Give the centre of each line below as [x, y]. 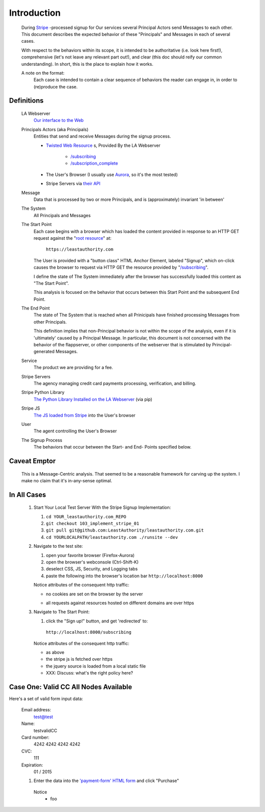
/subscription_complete [94, 163]
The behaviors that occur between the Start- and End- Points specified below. [112, 447]
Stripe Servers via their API [73, 184]
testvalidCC [45, 730]
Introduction [35, 13]
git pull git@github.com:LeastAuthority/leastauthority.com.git [125, 530]
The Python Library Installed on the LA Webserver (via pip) [93, 399]
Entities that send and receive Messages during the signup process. [102, 136]
